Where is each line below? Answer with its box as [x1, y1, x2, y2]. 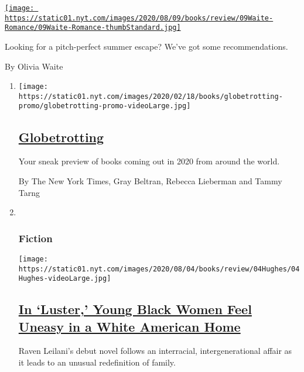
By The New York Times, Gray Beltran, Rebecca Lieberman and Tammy [18, 174, 282, 187]
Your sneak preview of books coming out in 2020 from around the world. [18, 155, 280, 167]
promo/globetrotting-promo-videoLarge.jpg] [18, 102, 191, 111]
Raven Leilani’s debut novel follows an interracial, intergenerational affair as [18, 345, 292, 357]
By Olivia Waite [5, 60, 63, 72]
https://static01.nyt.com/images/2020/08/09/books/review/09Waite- [5, 13, 274, 22]
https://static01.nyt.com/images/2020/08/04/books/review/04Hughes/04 [18, 264, 300, 273]
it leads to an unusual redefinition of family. [18, 356, 176, 368]
